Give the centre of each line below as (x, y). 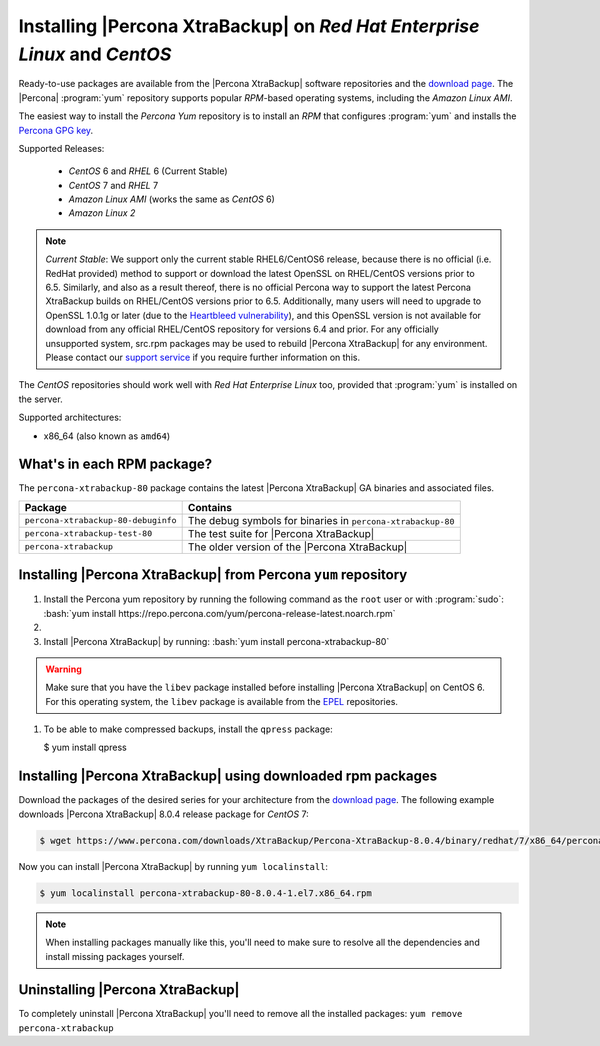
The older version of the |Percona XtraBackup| (297, 547)
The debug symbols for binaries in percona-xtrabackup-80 (321, 520)
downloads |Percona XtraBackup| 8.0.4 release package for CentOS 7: (163, 814)
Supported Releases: (61, 148)
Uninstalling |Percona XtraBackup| (129, 990)
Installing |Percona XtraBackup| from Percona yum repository (213, 575)
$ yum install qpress (85, 747)
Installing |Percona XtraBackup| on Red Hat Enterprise (249, 26)
